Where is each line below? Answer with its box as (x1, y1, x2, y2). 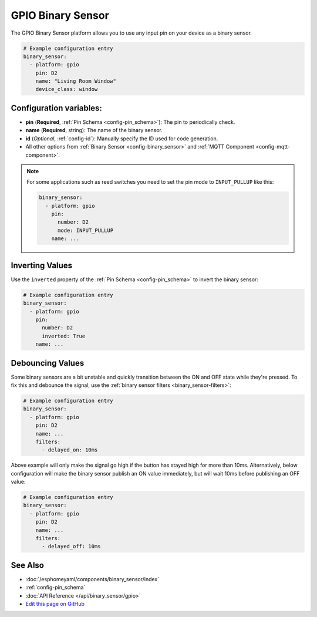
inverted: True (42, 332, 86, 339)
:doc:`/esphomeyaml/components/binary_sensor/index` (25, 575, 160, 582)
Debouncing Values (11, 358, 85, 368)
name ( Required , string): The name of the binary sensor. (25, 127, 163, 134)
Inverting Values (11, 260, 73, 270)
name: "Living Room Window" (35, 78, 117, 85)
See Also (11, 560, 44, 570)
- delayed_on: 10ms (42, 447, 98, 453)
